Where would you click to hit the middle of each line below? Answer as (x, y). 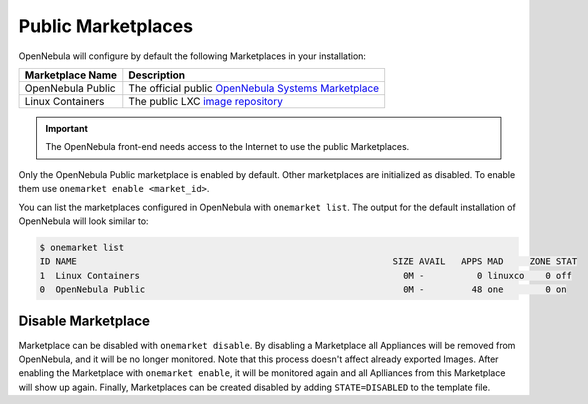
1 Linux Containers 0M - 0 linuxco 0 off (305, 275)
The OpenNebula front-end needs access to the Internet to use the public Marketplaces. (227, 147)
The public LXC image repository (206, 101)
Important (67, 128)
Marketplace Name (71, 75)
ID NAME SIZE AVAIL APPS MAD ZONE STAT (308, 261)
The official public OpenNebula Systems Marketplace (254, 88)
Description (156, 75)
